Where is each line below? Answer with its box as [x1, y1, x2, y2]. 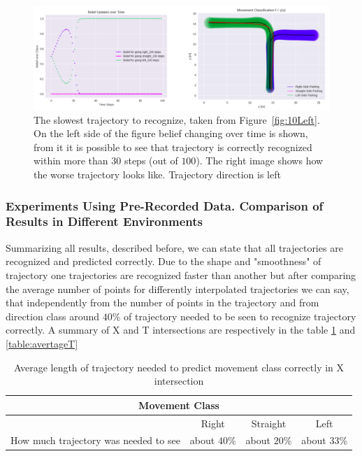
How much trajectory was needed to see [10, 433, 180, 448]
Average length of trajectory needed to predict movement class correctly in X [14, 359, 345, 374]
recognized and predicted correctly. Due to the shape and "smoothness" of [6, 254, 321, 269]
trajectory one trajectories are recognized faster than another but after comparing [6, 267, 356, 282]
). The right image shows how [196, 153, 324, 168]
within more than [34, 153, 108, 168]
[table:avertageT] [6, 336, 78, 350]
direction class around [6, 308, 100, 323]
